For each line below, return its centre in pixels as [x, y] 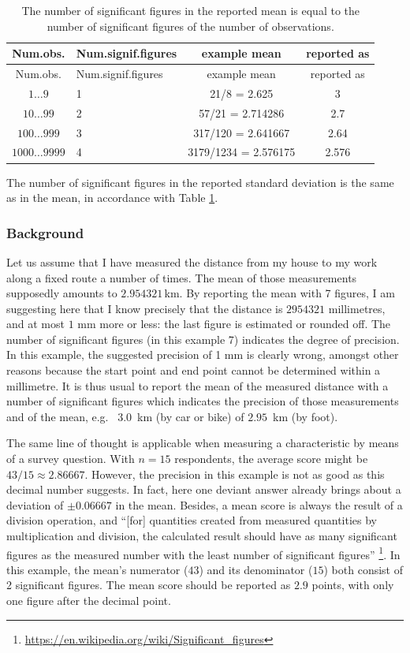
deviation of [35, 504]
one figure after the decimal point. [89, 601]
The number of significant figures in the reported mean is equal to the [191, 10]
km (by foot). [306, 416]
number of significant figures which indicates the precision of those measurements [203, 401]
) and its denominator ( [256, 569]
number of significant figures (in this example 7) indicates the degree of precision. [203, 339]
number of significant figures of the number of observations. [190, 26]
